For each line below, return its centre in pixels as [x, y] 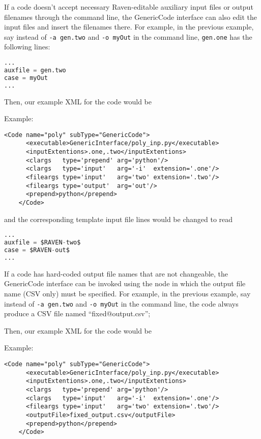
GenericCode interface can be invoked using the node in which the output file [125, 283]
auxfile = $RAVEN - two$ [42, 243]
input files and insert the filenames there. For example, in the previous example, [129, 27]
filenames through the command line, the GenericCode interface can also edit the [130, 17]
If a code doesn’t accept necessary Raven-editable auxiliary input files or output [129, 7]
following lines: [27, 47]
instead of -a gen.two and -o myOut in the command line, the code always [121, 303]
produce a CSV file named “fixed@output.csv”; [77, 313]
